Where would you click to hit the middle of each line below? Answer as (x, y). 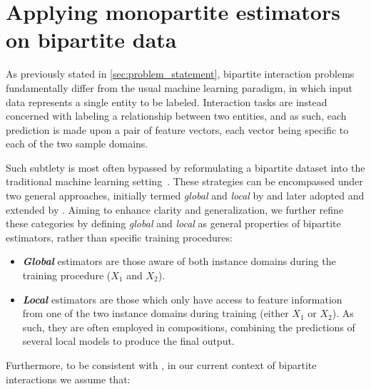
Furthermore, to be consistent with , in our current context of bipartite (161, 365)
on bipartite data (91, 40)
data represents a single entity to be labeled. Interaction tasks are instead (167, 102)
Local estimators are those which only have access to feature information (182, 299)
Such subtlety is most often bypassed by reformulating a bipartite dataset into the (185, 167)
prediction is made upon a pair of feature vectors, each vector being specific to (177, 129)
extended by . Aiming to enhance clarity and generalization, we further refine (175, 209)
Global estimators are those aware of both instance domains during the (179, 261)
